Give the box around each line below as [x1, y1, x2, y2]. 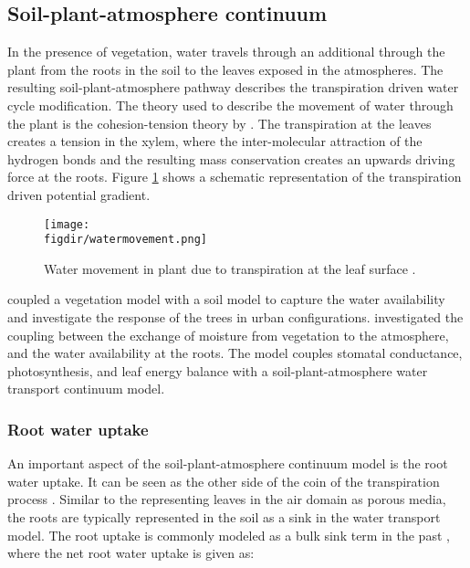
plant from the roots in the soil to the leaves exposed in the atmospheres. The [7, 59, 444, 79]
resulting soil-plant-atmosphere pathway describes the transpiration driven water [7, 78, 459, 97]
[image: [44, 217, 90, 231]
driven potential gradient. [7, 184, 151, 204]
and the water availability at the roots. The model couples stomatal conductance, [7, 343, 463, 363]
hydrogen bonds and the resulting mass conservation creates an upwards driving [7, 149, 455, 168]
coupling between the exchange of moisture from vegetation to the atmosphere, [7, 325, 449, 344]
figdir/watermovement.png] [44, 233, 207, 247]
